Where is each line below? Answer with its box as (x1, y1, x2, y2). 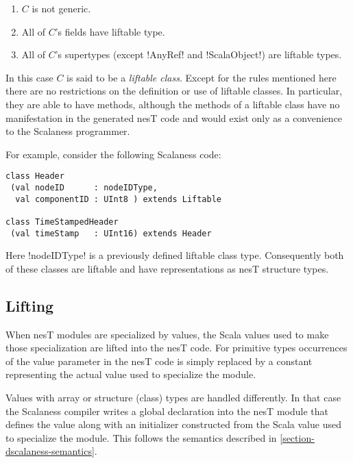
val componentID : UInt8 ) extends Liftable (15, 194, 221, 204)
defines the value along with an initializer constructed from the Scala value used (5, 417, 341, 431)
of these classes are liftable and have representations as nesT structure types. (5, 261, 329, 275)
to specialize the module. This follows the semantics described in (5, 430, 277, 445)
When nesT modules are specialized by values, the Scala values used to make (5, 327, 329, 341)
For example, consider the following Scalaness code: (5, 147, 221, 161)
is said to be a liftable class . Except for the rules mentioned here (66, 70, 337, 84)
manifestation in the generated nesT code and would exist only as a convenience (5, 110, 343, 125)
